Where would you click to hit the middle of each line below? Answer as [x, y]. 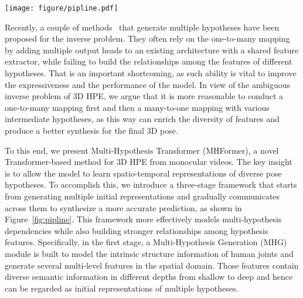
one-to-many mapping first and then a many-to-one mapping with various [137, 107]
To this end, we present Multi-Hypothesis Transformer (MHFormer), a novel [142, 150]
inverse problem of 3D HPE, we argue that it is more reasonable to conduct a [144, 96]
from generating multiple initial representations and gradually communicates [142, 196]
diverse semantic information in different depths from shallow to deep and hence [149, 277]
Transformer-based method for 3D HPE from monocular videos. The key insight [149, 162]
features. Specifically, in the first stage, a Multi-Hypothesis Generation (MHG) [146, 242]
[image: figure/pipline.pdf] [62, 8]
